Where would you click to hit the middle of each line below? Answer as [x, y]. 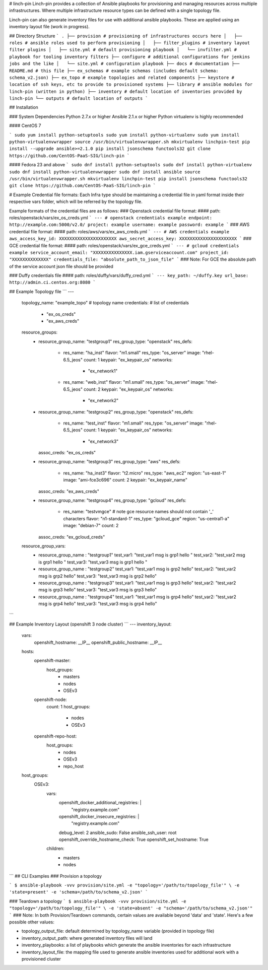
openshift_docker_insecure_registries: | [99, 816]
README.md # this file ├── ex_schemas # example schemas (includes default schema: [114, 70]
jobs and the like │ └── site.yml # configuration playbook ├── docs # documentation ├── [124, 64]
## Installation [24, 107]
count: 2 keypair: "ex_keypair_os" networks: [129, 389]
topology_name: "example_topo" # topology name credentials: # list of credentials [105, 303]
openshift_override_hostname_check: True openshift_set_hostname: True [134, 839]
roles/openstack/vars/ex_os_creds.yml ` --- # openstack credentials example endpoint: [111, 217]
